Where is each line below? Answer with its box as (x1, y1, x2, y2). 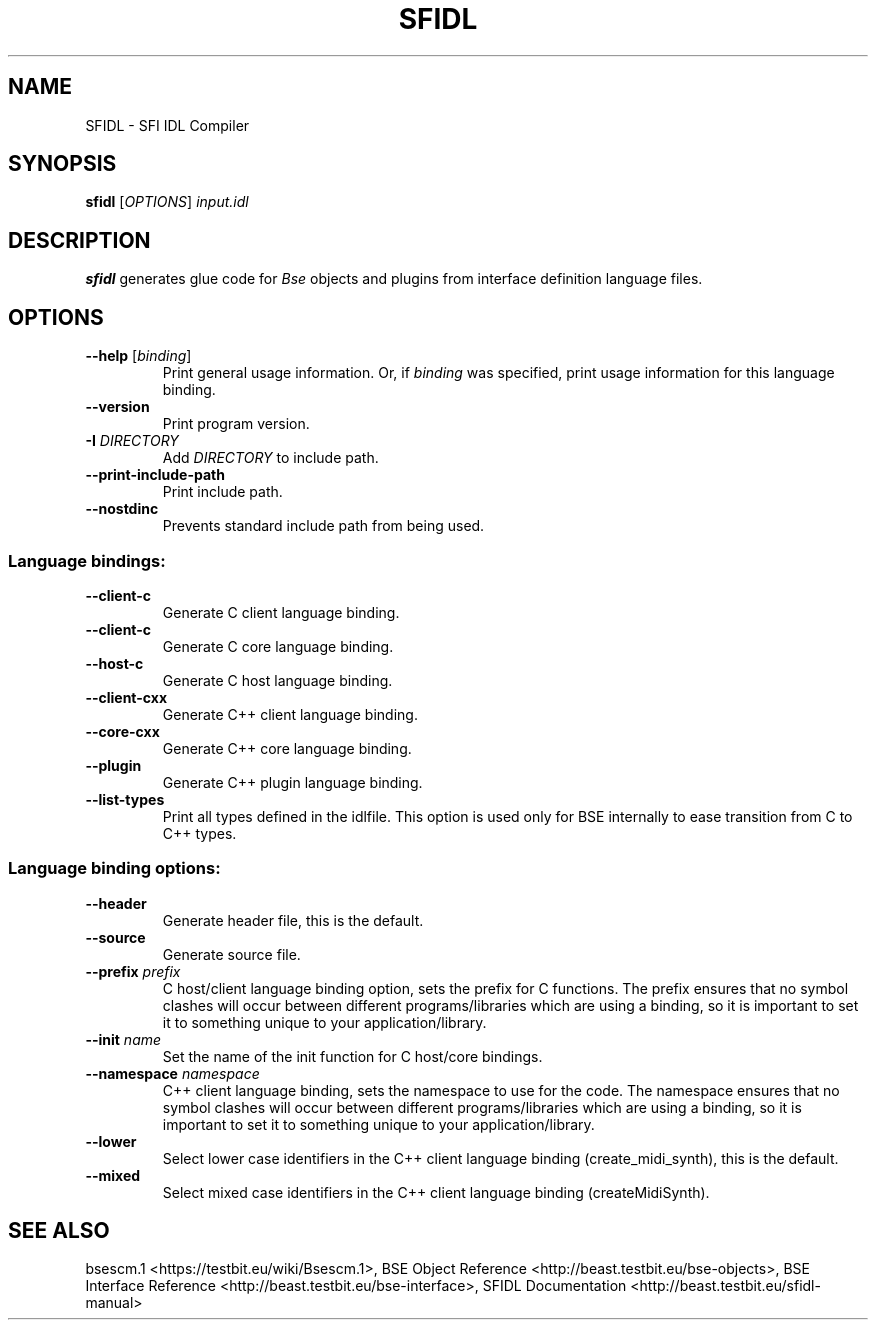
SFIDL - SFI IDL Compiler (85, 116, 250, 134)
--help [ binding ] (85, 347, 192, 365)
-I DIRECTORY (85, 432, 179, 450)
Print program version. (162, 415, 310, 433)
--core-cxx (85, 722, 160, 740)
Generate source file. (162, 945, 301, 963)
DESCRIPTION (8, 227, 151, 253)
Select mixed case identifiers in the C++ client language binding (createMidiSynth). (162, 1183, 710, 1201)
